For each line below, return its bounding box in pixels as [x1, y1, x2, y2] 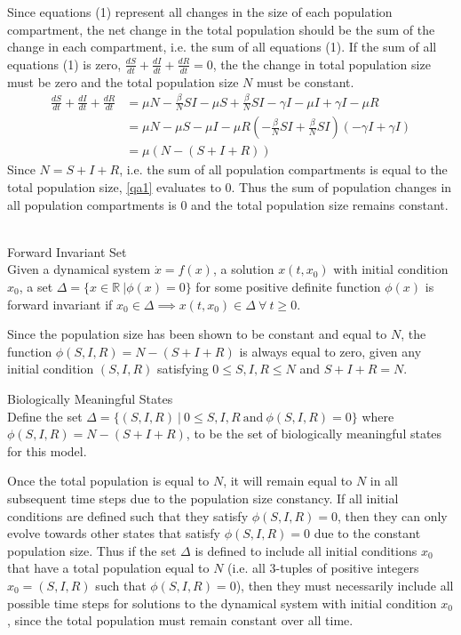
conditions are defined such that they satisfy [7, 506, 249, 525]
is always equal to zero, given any [239, 342, 422, 360]
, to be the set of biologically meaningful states [186, 424, 442, 443]
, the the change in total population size [212, 54, 431, 73]
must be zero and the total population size [7, 72, 239, 91]
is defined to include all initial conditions [195, 541, 417, 559]
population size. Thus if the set [7, 541, 177, 559]
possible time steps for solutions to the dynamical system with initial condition [7, 593, 437, 612]
